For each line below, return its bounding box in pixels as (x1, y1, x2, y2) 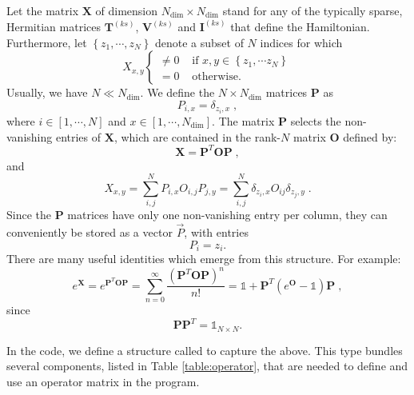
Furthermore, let (6, 34, 87, 50)
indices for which (260, 34, 343, 50)
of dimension (95, 2, 158, 18)
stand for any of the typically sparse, (222, 2, 403, 18)
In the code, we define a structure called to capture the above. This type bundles (6, 341, 403, 358)
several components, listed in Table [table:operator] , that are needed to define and (6, 357, 408, 374)
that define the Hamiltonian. (230, 18, 370, 35)
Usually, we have (6, 84, 88, 101)
